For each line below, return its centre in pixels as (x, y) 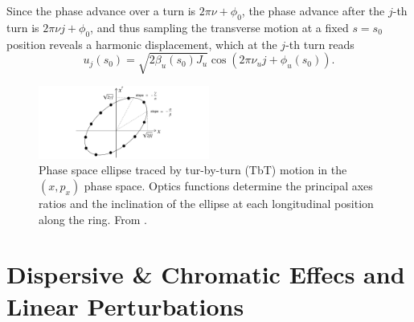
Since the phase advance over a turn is (101, 10)
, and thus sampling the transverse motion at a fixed (219, 27)
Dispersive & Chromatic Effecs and (206, 274)
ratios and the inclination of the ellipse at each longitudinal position (206, 204)
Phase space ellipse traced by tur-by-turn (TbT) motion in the (193, 170)
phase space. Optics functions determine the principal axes (228, 186)
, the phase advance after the (313, 10)
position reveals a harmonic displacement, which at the (142, 44)
